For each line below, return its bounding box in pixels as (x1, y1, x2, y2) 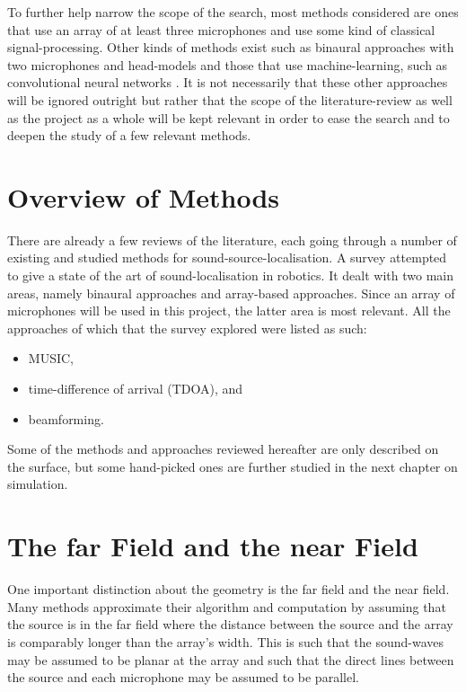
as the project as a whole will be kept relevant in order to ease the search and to (7, 108, 450, 127)
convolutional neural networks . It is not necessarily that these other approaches (7, 73, 448, 92)
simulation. (7, 475, 68, 493)
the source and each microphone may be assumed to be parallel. (7, 668, 359, 687)
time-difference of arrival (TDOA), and (28, 379, 243, 398)
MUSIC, (28, 349, 74, 368)
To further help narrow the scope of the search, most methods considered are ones (7, 3, 459, 21)
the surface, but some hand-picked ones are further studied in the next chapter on (7, 457, 458, 475)
